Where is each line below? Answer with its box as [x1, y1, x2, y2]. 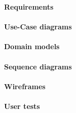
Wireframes [4, 81, 46, 91]
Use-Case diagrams [4, 21, 72, 32]
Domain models [4, 41, 60, 52]
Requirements [4, 2, 54, 12]
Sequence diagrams [4, 61, 72, 71]
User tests [4, 100, 40, 111]
